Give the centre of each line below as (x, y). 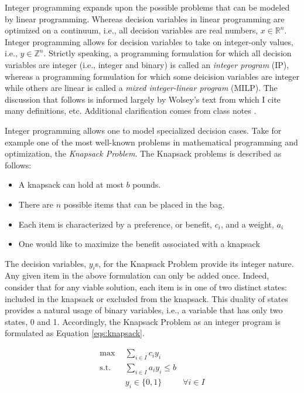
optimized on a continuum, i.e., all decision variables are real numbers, (131, 30)
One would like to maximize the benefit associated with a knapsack (139, 244)
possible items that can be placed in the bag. (144, 204)
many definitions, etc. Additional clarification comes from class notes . (131, 111)
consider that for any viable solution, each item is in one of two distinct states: (146, 287)
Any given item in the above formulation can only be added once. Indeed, (137, 275)
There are (36, 204)
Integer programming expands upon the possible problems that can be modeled (147, 7)
